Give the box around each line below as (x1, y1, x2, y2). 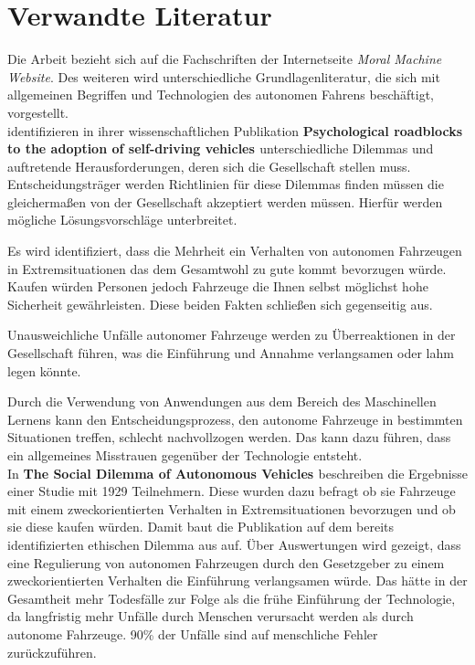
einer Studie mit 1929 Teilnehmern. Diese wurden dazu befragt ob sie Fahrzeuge (7, 481, 456, 501)
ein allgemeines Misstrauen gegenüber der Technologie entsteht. (7, 446, 363, 464)
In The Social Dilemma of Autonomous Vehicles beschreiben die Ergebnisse (7, 463, 468, 482)
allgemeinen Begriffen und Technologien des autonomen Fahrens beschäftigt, (7, 85, 434, 104)
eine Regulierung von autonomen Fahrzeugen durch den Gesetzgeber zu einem (7, 553, 445, 572)
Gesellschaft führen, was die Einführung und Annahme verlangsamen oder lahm (7, 343, 454, 363)
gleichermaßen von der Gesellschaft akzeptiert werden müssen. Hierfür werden (7, 192, 443, 211)
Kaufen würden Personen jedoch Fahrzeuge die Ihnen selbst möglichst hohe (7, 277, 428, 296)
